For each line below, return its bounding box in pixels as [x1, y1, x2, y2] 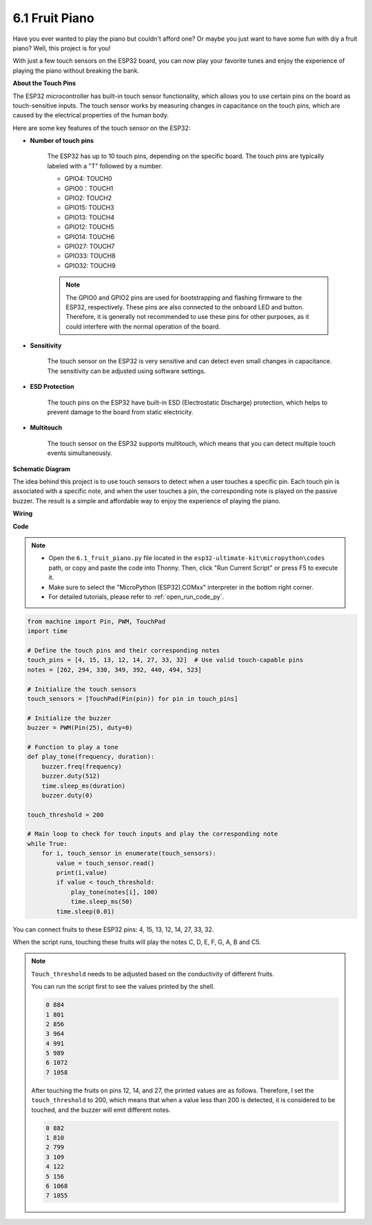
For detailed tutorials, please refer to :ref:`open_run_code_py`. [48, 592, 224, 601]
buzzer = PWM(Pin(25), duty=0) [27, 724, 134, 732]
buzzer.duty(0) [41, 791, 93, 799]
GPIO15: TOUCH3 [64, 204, 114, 212]
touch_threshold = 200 [27, 811, 104, 818]
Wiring [12, 510, 33, 518]
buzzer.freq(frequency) [41, 762, 122, 770]
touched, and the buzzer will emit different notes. [31, 1106, 172, 1114]
